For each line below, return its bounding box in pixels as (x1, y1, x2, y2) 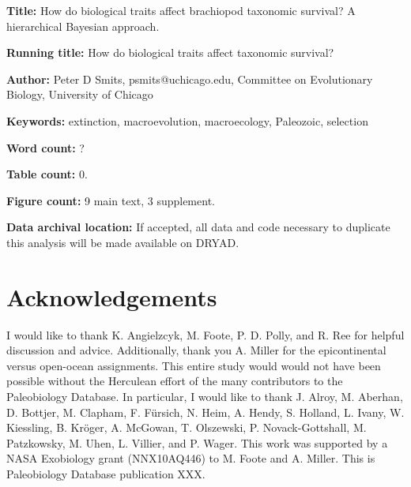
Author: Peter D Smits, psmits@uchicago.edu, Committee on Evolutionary (6, 70, 373, 87)
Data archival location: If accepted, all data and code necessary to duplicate (6, 219, 390, 235)
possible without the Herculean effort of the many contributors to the (6, 373, 343, 389)
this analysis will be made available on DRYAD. (6, 234, 239, 250)
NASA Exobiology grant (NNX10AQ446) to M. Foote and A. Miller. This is (6, 450, 375, 466)
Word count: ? (6, 139, 85, 155)
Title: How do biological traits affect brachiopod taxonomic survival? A (6, 2, 356, 18)
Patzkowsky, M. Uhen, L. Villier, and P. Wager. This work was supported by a (6, 434, 388, 451)
